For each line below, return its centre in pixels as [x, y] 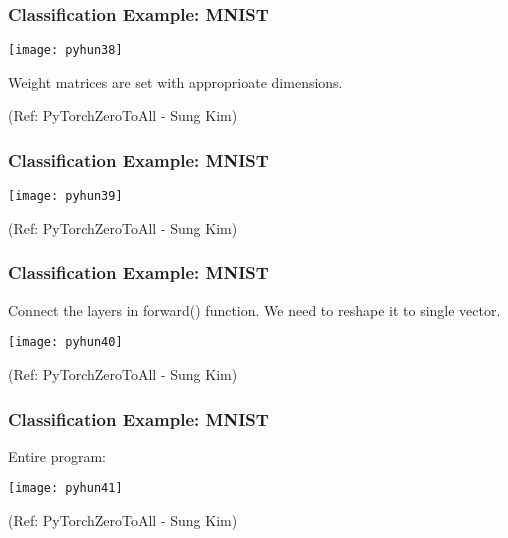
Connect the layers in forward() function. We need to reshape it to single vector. [254, 309]
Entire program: [57, 455]
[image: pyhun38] [65, 50]
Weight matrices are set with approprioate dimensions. [175, 81]
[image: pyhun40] [65, 342]
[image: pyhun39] [65, 196]
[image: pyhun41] [65, 488]
